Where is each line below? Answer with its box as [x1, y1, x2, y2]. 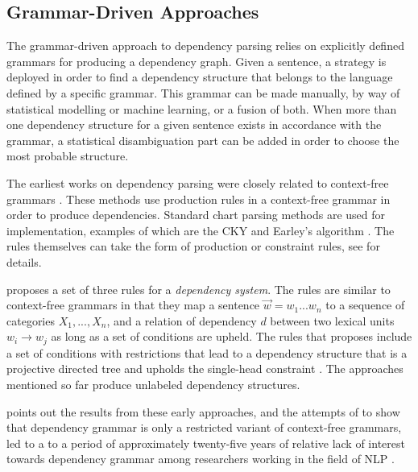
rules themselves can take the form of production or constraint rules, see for [6, 238, 380, 255]
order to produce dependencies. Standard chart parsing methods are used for [6, 206, 386, 223]
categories [6, 312, 55, 329]
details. [6, 253, 42, 270]
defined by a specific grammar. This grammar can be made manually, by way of [6, 84, 400, 101]
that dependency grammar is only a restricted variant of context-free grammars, [6, 419, 402, 436]
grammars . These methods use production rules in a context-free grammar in [6, 190, 391, 207]
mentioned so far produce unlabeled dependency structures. [6, 375, 300, 392]
